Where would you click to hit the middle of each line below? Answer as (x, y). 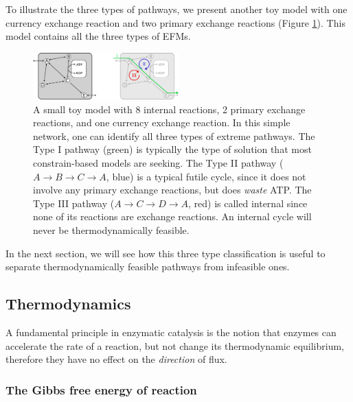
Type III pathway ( (74, 203)
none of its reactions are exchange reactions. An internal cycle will (172, 216)
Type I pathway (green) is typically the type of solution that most (172, 149)
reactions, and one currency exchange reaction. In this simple (162, 122)
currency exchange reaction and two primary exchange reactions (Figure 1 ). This (175, 22)
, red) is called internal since (248, 203)
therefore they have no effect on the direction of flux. (116, 359)
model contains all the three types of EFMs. (98, 36)
